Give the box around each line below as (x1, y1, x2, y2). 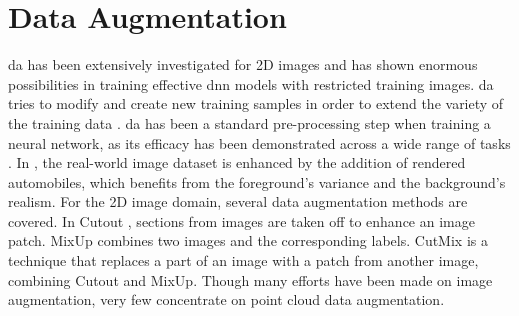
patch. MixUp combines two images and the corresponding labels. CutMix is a (8, 230, 488, 251)
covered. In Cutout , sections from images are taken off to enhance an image (8, 210, 475, 231)
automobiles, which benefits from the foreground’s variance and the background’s (8, 171, 506, 192)
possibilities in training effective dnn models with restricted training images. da (8, 73, 494, 94)
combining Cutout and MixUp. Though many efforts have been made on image (8, 269, 493, 290)
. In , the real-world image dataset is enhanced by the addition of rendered (8, 152, 466, 173)
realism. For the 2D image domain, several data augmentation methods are (8, 191, 468, 212)
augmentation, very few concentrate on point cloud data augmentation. (8, 289, 445, 310)
